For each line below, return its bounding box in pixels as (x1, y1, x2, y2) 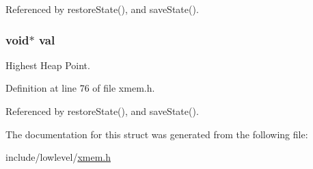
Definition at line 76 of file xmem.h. (5, 81, 155, 95)
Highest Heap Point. (5, 57, 90, 72)
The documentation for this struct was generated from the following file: (5, 127, 308, 141)
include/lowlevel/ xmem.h (5, 150, 111, 164)
